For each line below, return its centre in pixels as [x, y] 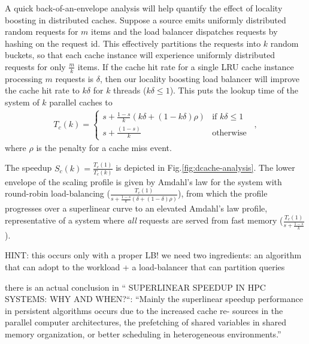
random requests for [42, 31]
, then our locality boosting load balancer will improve [200, 78]
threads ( [130, 90]
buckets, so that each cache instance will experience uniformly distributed [140, 55]
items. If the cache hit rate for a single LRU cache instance [186, 66]
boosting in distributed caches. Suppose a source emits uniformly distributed [146, 19]
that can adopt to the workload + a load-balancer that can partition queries [145, 266]
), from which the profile [223, 193]
